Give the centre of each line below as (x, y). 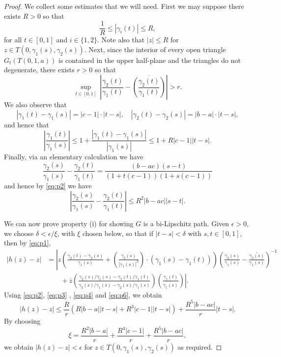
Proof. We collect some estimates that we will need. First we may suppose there (124, 6)
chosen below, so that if (118, 233)
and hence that (27, 124)
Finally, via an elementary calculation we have (74, 157)
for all (13, 40)
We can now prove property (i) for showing (69, 223)
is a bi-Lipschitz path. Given (186, 223)
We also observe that (35, 104)
